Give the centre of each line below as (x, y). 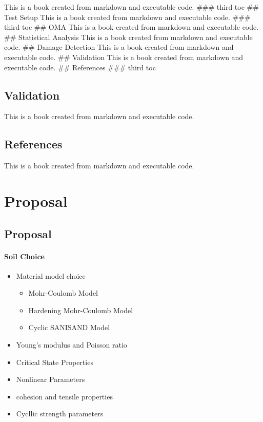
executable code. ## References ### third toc (80, 67)
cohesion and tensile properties (64, 396)
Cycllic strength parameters (60, 414)
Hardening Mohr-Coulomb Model (81, 310)
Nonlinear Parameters (50, 379)
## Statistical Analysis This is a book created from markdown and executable (128, 37)
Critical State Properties (55, 362)
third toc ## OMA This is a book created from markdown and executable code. (131, 27)
